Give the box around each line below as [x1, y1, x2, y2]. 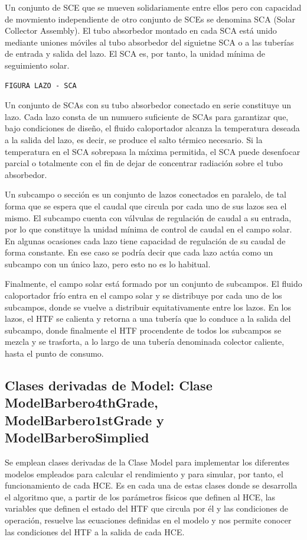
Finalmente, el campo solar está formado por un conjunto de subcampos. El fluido [5, 277, 302, 290]
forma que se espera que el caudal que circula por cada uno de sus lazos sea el [5, 199, 287, 212]
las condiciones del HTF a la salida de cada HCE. [5, 525, 185, 538]
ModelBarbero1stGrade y [5, 410, 164, 429]
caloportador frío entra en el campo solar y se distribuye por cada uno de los [5, 289, 282, 302]
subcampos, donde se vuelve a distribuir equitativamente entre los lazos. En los [5, 300, 292, 313]
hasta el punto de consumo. [5, 347, 104, 360]
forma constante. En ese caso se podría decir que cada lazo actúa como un [5, 246, 273, 258]
